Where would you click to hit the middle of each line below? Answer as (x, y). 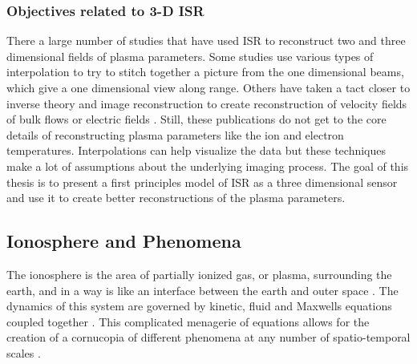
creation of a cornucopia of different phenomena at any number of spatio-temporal (208, 337)
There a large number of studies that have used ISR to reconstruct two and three (206, 40)
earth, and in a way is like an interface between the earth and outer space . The (202, 290)
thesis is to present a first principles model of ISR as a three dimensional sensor (202, 182)
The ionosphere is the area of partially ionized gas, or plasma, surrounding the (199, 274)
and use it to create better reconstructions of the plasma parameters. (176, 198)
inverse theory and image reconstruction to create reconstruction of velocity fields (207, 103)
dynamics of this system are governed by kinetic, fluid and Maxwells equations (199, 306)
